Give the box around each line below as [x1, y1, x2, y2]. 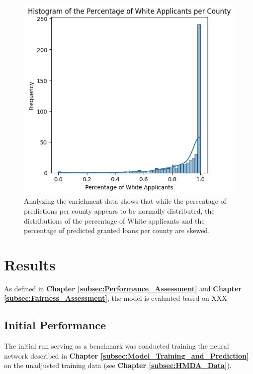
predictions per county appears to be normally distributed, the [24, 205, 215, 216]
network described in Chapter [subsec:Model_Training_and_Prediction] [4, 350, 249, 361]
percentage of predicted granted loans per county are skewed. [24, 225, 210, 236]
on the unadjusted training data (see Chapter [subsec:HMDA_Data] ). [4, 360, 232, 371]
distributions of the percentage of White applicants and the [24, 215, 205, 226]
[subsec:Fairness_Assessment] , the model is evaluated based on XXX [4, 293, 227, 303]
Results [4, 254, 56, 274]
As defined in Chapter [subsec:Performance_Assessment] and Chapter [4, 283, 242, 293]
